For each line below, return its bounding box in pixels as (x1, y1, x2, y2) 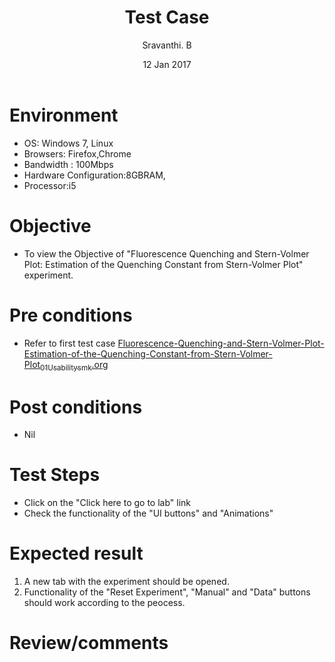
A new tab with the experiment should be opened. (23, 576, 230, 588)
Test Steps (9, 464, 101, 486)
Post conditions (9, 396, 143, 418)
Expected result (9, 542, 144, 565)
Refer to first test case (23, 337, 116, 349)
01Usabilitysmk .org (40, 358, 109, 373)
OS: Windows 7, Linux (23, 137, 114, 149)
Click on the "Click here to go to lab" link (23, 497, 191, 509)
